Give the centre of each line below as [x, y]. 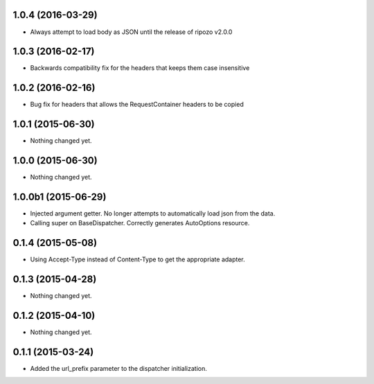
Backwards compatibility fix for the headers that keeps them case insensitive [140, 68]
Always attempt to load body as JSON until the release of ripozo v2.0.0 [131, 32]
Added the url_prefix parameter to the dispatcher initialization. [118, 369]
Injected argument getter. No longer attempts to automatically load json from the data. [153, 213]
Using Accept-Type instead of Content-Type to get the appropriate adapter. [137, 259]
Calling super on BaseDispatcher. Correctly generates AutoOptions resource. [140, 223]
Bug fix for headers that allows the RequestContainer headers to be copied [137, 105]
